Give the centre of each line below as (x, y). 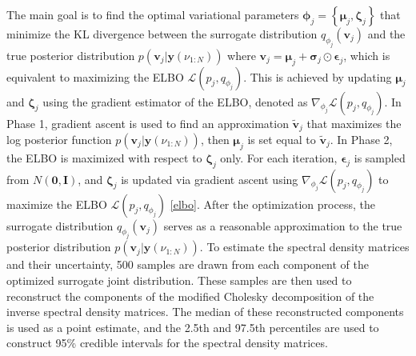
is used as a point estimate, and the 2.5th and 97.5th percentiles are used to (193, 327)
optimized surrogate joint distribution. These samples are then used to (179, 280)
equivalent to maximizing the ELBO (95, 76)
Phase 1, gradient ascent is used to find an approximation (148, 123)
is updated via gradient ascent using (210, 179)
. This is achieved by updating (318, 76)
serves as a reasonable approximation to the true (283, 225)
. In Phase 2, (361, 139)
